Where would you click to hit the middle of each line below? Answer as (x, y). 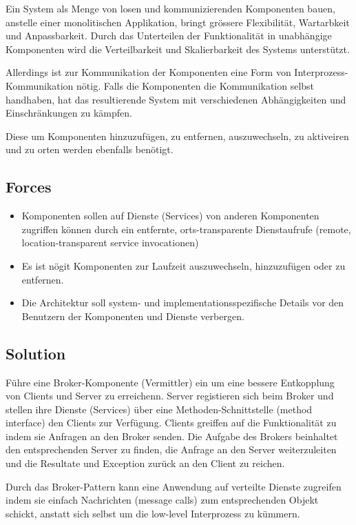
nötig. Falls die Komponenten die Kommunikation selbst (196, 85)
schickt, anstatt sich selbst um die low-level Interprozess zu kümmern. (153, 513)
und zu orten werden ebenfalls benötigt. (90, 149)
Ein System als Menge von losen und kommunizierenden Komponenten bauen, (170, 8)
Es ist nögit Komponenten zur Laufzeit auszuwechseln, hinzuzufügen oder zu (184, 265)
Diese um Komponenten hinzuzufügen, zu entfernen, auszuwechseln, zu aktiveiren (177, 136)
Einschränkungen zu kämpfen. (69, 113)
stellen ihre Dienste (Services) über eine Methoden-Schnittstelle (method (159, 409)
